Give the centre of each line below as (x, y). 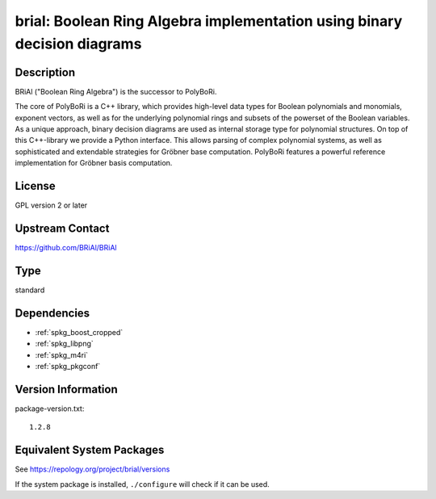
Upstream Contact (62, 228)
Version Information (66, 389)
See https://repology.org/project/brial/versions (92, 469)
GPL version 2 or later (51, 205)
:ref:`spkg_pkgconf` (68, 366)
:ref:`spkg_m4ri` (62, 354)
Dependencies (52, 313)
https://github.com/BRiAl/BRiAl (66, 248)
